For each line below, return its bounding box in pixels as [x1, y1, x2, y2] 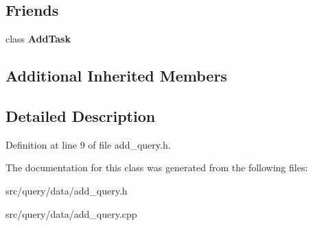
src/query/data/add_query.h [5, 183, 128, 197]
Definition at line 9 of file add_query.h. [5, 137, 171, 151]
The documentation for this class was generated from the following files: [5, 160, 308, 175]
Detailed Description [5, 105, 156, 126]
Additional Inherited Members [5, 65, 227, 86]
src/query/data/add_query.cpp [5, 206, 137, 221]
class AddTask [5, 32, 71, 46]
